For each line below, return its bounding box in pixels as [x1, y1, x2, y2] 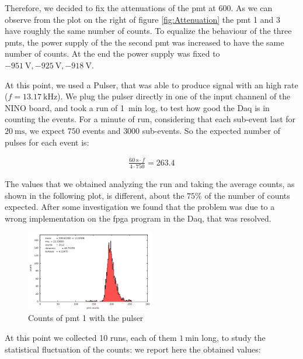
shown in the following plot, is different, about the [5, 189, 184, 201]
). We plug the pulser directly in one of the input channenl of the [57, 90, 291, 102]
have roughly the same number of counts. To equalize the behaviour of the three [5, 25, 292, 37]
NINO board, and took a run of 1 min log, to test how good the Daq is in [5, 101, 270, 113]
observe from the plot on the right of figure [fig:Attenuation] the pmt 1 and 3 [5, 13, 280, 25]
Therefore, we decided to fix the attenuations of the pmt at [5, 2, 216, 13]
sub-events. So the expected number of [142, 124, 281, 136]
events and [82, 124, 121, 136]
